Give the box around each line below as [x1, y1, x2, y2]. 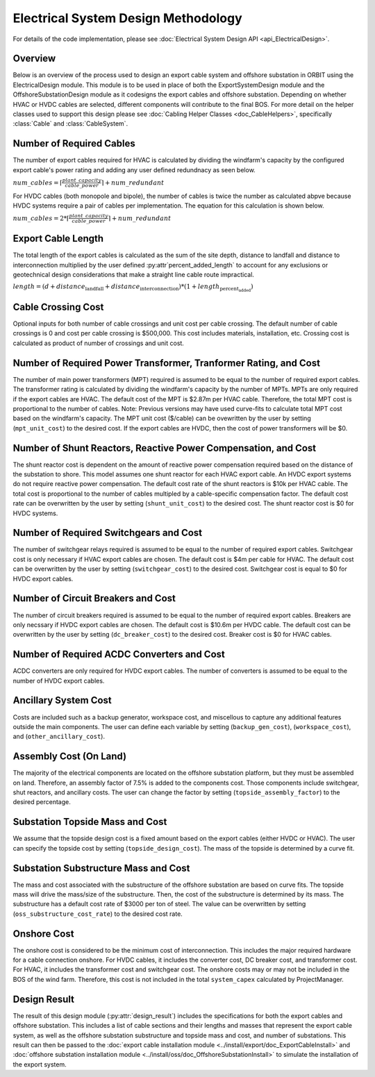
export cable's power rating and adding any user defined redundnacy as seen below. [12, 165, 256, 174]
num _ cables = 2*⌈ [12, 214, 69, 222]
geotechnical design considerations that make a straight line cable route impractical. [12, 270, 255, 278]
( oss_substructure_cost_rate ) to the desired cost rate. [12, 910, 183, 918]
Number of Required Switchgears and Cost [12, 527, 203, 539]
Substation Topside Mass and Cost [12, 816, 167, 828]
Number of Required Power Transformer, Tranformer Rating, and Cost [12, 357, 321, 369]
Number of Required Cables [12, 137, 135, 149]
